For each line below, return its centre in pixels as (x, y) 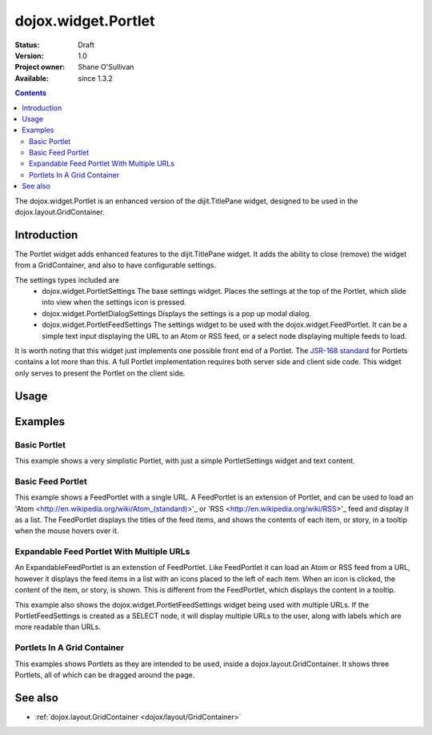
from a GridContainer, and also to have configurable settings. (115, 265)
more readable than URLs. (58, 627)
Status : (27, 45)
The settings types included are (67, 279)
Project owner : (40, 67)
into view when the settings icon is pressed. (114, 302)
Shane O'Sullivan (106, 67)
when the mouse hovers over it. (67, 531)
